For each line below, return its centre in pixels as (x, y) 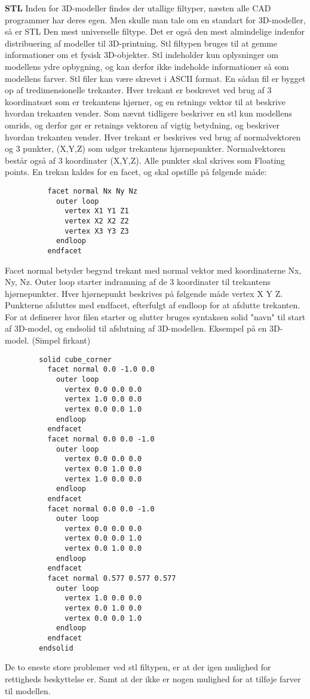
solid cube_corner (75, 359)
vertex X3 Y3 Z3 (97, 231)
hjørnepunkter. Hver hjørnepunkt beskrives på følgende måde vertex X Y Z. (144, 293)
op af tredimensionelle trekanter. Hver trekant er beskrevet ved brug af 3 (138, 90)
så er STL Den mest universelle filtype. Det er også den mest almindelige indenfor (155, 31)
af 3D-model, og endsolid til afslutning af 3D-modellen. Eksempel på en (136, 328)
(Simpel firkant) (61, 340)
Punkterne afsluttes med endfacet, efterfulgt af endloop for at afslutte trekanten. (153, 305)
